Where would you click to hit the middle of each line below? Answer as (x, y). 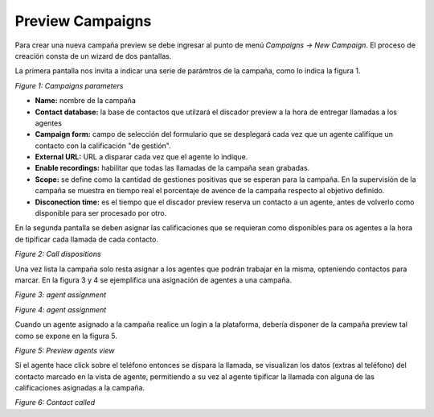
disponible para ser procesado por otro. (101, 213)
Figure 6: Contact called (55, 403)
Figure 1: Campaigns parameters (69, 85)
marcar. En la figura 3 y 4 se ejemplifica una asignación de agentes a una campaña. (154, 280)
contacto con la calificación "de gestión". (103, 146)
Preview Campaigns (83, 21)
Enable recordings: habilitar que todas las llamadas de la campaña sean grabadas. (172, 168)
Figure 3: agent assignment (61, 295)
